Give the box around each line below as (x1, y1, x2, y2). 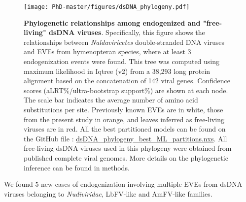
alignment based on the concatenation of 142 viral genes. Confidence (24, 75, 231, 86)
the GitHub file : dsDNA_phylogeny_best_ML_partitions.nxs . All (24, 133, 227, 143)
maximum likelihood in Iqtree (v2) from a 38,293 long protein (24, 66, 211, 76)
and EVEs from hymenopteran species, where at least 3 (24, 46, 191, 57)
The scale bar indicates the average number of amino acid (24, 95, 198, 105)
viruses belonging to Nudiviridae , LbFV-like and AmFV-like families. (4, 188, 212, 199)
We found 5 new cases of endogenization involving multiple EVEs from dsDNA (4, 179, 243, 189)
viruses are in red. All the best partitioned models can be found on (24, 124, 226, 134)
